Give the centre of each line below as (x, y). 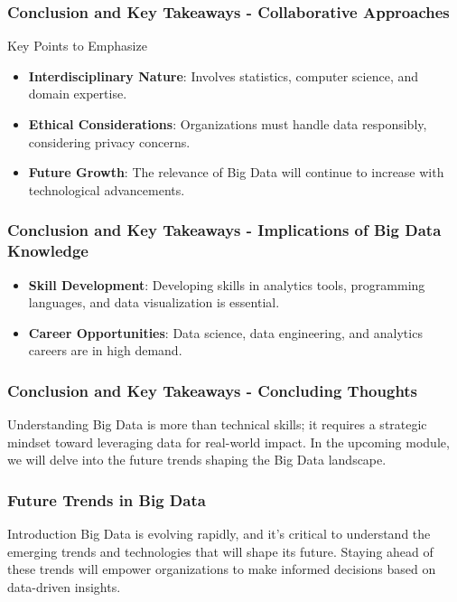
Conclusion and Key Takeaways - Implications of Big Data (224, 230)
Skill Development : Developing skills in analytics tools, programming (227, 284)
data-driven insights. (64, 586)
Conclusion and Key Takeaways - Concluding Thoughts (213, 390)
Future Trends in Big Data (107, 499)
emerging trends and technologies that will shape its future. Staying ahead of (220, 551)
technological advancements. (107, 189)
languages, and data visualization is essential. (154, 302)
